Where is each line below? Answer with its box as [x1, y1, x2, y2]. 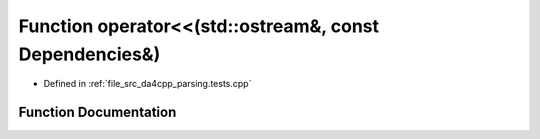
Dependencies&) [18, 43, 161, 65]
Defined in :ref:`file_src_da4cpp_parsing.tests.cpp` [43, 78, 252, 90]
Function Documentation [18, 104, 177, 121]
